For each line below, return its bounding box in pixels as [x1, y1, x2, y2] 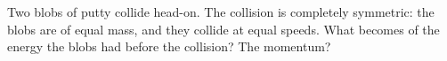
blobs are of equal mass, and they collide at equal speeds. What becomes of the [7, 19, 440, 38]
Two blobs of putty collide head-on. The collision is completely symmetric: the [7, 3, 435, 20]
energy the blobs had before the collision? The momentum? [7, 37, 331, 56]
